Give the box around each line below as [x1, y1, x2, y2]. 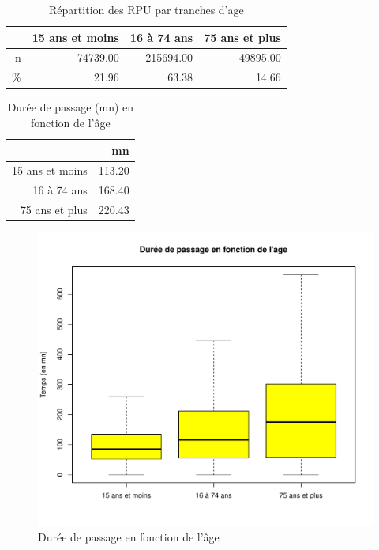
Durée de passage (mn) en [7, 99, 134, 115]
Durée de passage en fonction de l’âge [38, 528, 220, 544]
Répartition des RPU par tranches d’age [49, 2, 244, 17]
